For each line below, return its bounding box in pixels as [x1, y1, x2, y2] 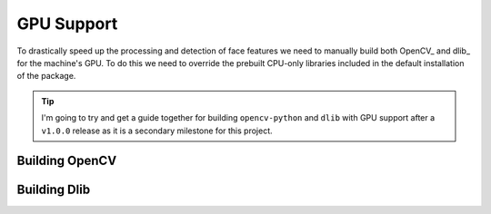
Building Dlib [16, 182, 91, 198]
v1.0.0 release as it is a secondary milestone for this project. [41, 125, 273, 136]
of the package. [16, 71, 76, 82]
